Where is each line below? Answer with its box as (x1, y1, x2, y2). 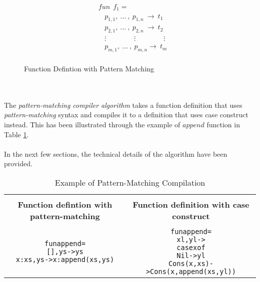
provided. (4, 158, 32, 169)
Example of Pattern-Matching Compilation (54, 176, 205, 188)
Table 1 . (4, 129, 29, 139)
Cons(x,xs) (168, 259, 209, 268)
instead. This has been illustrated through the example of (4, 119, 180, 129)
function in (206, 119, 240, 129)
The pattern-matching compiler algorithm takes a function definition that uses (4, 99, 242, 110)
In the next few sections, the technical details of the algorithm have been (4, 148, 227, 159)
